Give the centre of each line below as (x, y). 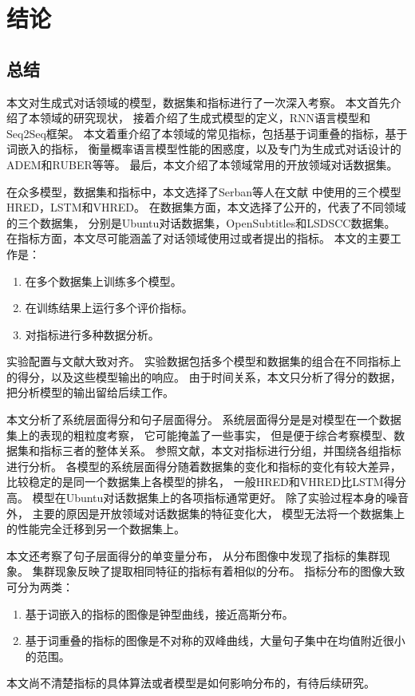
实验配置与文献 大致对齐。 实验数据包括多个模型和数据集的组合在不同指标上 (204, 361)
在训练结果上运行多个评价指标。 (109, 308)
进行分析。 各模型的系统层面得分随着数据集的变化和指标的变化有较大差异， (204, 466)
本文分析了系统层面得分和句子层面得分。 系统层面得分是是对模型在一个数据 (204, 419)
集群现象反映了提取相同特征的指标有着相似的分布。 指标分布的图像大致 (219, 571)
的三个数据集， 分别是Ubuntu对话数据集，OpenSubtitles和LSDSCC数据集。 (201, 222)
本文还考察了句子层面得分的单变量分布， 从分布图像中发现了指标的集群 (193, 555)
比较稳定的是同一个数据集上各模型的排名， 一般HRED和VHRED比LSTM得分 (206, 482)
